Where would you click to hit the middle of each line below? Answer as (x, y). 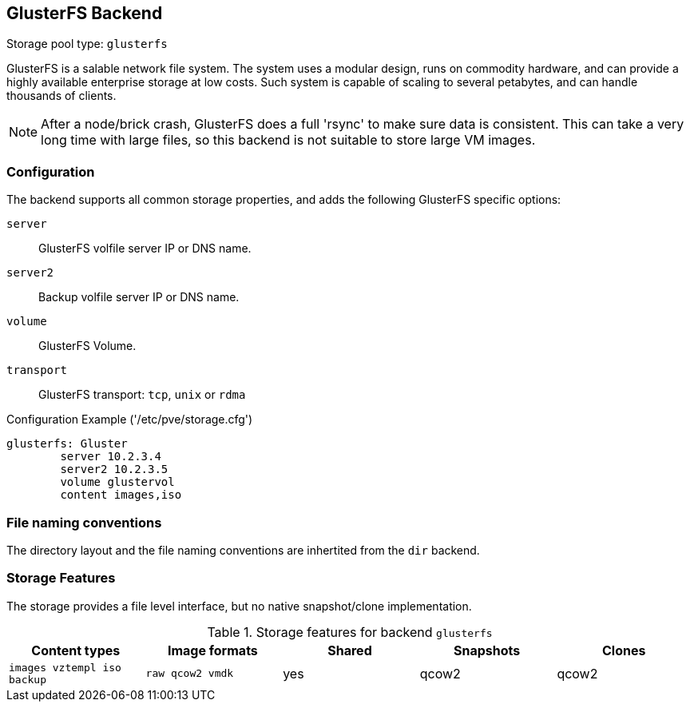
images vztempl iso (65, 667)
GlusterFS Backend (85, 13)
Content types (76, 650)
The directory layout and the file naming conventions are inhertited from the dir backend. (243, 550)
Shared (350, 650)
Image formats (212, 650)
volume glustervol (117, 482)
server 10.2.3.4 (111, 457)
